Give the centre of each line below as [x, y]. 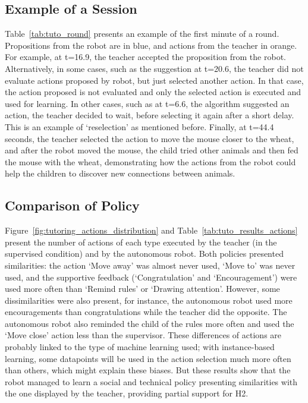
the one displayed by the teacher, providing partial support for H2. [127, 393]
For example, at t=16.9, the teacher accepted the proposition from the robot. [145, 57]
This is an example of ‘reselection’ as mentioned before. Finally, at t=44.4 [139, 126]
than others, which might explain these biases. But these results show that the [148, 370]
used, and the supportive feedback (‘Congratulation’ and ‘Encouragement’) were [151, 277]
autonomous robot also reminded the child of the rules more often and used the [150, 323]
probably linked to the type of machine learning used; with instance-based [140, 347]
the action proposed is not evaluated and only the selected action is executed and [153, 92]
